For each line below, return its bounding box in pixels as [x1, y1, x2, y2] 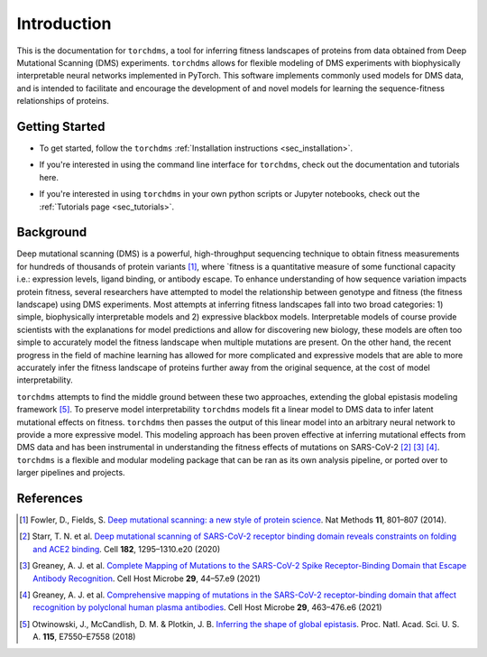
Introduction [16, 14, 112, 33]
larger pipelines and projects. [16, 467, 125, 478]
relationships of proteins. [16, 96, 110, 106]
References [16, 490, 83, 505]
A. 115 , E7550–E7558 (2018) [32, 632, 136, 643]
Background [16, 225, 87, 240]
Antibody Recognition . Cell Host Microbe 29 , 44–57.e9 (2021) [32, 573, 261, 584]
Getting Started [16, 118, 106, 134]
